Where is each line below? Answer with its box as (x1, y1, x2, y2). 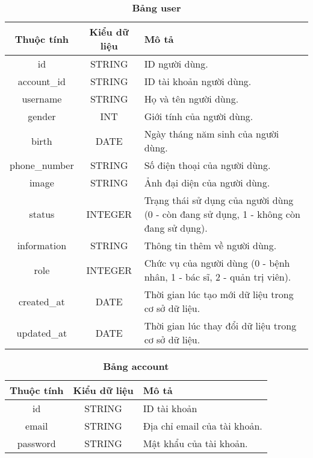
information (17, 238, 67, 252)
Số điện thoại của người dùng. (144, 158, 271, 172)
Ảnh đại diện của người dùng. (144, 176, 270, 189)
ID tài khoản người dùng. (144, 74, 252, 88)
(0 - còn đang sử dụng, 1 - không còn (144, 207, 300, 221)
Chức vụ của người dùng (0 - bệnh (144, 256, 290, 270)
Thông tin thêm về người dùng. (144, 238, 277, 252)
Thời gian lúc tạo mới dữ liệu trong (144, 287, 294, 301)
